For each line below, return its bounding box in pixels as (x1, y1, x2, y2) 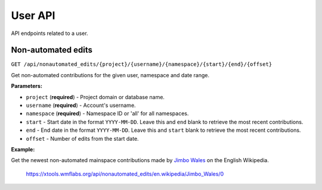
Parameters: (11, 83, 43, 90)
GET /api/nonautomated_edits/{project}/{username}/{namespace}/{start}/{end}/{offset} (11, 61, 273, 68)
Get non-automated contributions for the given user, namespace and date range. (11, 71, 210, 78)
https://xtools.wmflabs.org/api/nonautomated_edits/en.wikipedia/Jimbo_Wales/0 (26, 170, 224, 178)
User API (11, 9, 55, 22)
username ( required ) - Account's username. (26, 102, 137, 109)
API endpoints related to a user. (11, 30, 89, 37)
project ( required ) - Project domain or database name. (26, 93, 165, 100)
